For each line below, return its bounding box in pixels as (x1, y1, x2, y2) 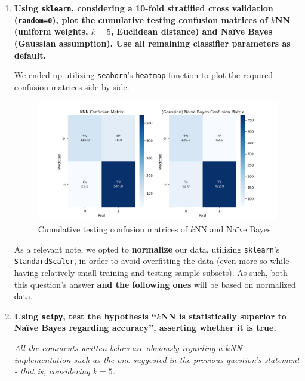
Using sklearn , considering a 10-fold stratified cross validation (14, 2, 273, 14)
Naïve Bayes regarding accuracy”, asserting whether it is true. (14, 321, 276, 334)
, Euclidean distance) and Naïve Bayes (110, 25, 272, 38)
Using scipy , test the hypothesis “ (14, 309, 157, 322)
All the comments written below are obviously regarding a (14, 341, 223, 354)
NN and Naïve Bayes (195, 223, 271, 235)
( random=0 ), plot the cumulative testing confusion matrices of (14, 13, 268, 26)
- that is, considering (14, 365, 90, 377)
